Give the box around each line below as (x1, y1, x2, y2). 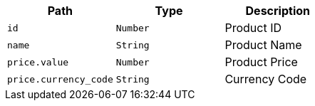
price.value (7, 56, 69, 68)
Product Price (224, 55, 298, 69)
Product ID (224, 21, 282, 35)
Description (245, 4, 310, 18)
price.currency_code (7, 73, 113, 85)
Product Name (224, 38, 302, 52)
